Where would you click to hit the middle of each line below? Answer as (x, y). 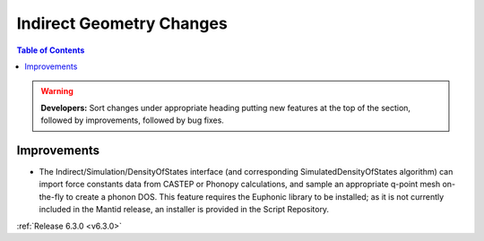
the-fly (52, 196)
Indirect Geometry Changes (122, 23)
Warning (57, 91)
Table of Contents (51, 50)
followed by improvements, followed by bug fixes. (132, 120)
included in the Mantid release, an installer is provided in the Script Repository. (184, 210)
